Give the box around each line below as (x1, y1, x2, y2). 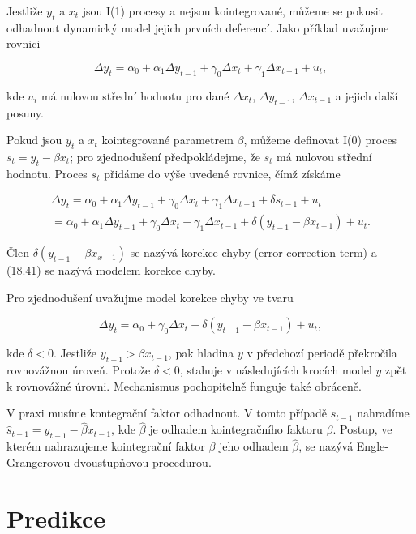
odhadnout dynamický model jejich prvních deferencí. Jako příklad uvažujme (6, 19, 389, 36)
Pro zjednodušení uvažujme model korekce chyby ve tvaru (6, 288, 294, 305)
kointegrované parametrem (101, 131, 234, 148)
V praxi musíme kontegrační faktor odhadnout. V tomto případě (6, 404, 327, 421)
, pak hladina (168, 344, 234, 361)
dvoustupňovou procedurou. (74, 453, 212, 470)
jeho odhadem (219, 438, 289, 455)
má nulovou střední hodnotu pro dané (41, 87, 229, 104)
